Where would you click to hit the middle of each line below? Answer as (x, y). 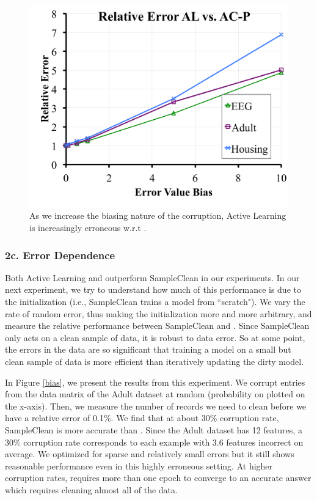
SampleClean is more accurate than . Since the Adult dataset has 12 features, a (154, 429)
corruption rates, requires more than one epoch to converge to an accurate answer (158, 478)
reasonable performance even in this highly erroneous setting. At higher (139, 465)
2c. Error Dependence (60, 255)
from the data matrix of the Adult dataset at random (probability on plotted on (155, 394)
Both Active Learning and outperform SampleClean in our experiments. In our (152, 277)
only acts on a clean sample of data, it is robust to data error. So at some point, (155, 337)
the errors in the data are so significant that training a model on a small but (148, 349)
